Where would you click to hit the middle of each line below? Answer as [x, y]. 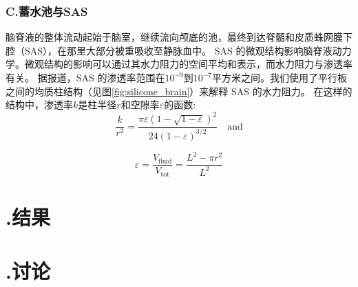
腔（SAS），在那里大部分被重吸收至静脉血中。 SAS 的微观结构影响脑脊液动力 [179, 50]
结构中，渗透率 [39, 105]
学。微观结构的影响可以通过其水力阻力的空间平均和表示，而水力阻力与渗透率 [179, 64]
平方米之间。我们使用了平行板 [280, 77]
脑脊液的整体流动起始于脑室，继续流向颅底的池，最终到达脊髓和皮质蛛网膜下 [179, 37]
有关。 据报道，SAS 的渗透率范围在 [85, 77]
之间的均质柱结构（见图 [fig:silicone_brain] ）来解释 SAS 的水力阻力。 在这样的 [179, 91]
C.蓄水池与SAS [47, 11]
